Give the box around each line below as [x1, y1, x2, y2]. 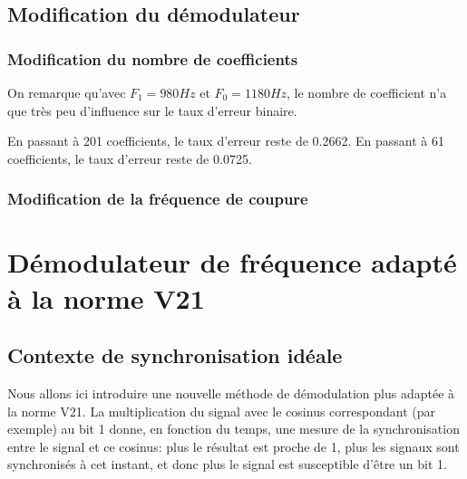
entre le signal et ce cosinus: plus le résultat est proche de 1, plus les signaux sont [7, 436, 460, 455]
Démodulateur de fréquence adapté [7, 244, 457, 281]
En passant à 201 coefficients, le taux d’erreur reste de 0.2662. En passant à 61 [7, 131, 445, 150]
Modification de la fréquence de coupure [7, 187, 308, 210]
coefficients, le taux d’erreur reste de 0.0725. [7, 148, 252, 168]
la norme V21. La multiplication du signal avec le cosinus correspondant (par [7, 401, 435, 420]
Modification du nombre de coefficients [7, 47, 298, 70]
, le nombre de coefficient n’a [287, 83, 447, 101]
